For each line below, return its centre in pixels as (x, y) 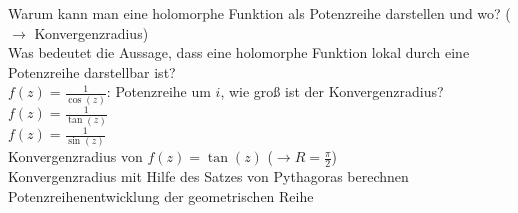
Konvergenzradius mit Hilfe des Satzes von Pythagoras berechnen (208, 176)
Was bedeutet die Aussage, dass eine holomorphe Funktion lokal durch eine (239, 52)
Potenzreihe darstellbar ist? (92, 71)
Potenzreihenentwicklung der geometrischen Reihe (161, 195)
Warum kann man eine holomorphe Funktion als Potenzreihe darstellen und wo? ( (259, 13)
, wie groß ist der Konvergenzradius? (332, 91)
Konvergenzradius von (75, 156)
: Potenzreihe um (158, 91)
